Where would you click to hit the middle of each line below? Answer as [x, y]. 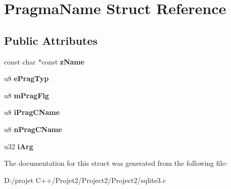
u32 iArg [19, 146]
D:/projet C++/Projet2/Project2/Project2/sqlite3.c [85, 180]
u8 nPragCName [33, 129]
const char [20, 61]
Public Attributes [51, 40]
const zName [63, 61]
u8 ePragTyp [26, 78]
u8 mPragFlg [27, 95]
